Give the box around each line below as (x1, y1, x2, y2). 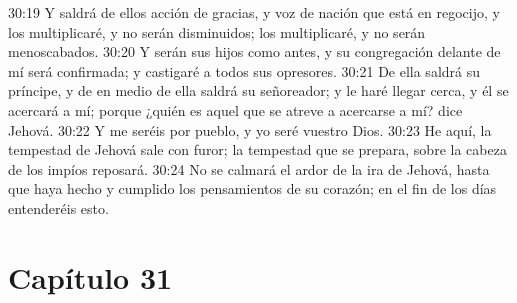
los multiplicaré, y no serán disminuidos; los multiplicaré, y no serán (8, 21, 426, 42)
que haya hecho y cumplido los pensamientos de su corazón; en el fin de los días (8, 178, 497, 199)
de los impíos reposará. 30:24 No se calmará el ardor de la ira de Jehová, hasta (8, 158, 490, 179)
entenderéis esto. (8, 197, 109, 218)
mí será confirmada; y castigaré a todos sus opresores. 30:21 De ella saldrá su (8, 60, 481, 81)
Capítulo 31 (8, 256, 173, 297)
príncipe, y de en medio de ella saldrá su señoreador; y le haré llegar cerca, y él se (8, 80, 509, 101)
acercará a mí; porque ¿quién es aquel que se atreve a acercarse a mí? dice (8, 99, 463, 120)
